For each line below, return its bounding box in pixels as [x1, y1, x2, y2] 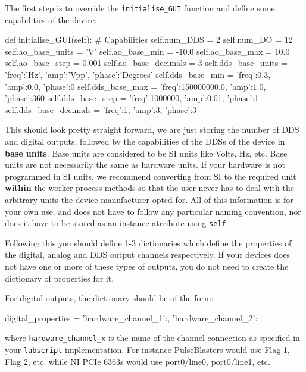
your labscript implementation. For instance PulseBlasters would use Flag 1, [5, 343, 290, 356]
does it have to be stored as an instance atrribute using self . [5, 217, 229, 229]
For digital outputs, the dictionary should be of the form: [5, 292, 214, 304]
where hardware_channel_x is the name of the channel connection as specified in [5, 332, 300, 344]
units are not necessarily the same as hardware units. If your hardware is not [5, 158, 285, 171]
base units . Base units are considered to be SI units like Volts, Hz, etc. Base [5, 146, 288, 159]
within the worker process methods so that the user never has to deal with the [5, 182, 294, 194]
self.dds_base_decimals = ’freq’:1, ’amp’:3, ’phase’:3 [5, 103, 197, 115]
